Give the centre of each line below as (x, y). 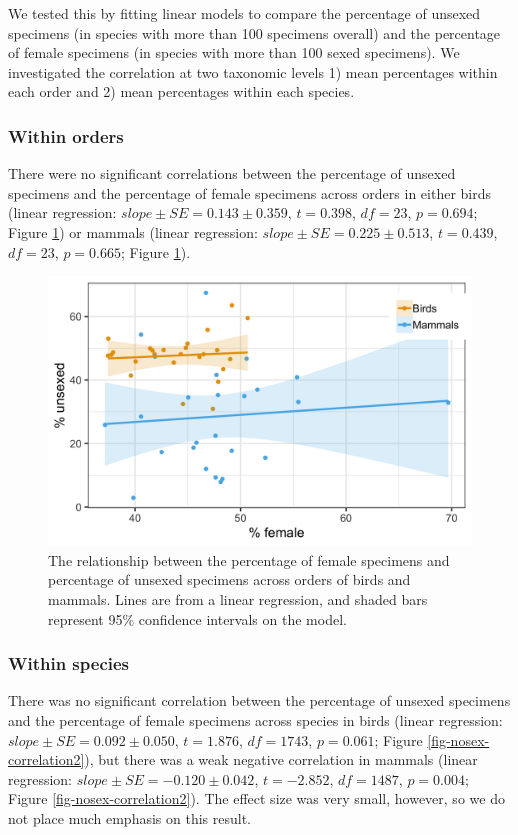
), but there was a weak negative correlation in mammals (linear (281, 759)
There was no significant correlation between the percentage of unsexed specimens (259, 700)
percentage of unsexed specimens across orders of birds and (229, 579)
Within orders (66, 135)
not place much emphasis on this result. (129, 817)
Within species (69, 663)
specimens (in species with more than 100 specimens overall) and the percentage (254, 32)
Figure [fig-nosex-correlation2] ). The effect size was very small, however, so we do (256, 798)
